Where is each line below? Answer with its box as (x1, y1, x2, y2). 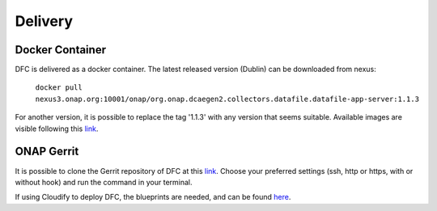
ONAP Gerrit (15, 145, 79, 158)
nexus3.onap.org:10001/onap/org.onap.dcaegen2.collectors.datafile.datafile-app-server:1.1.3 (35, 94, 420, 103)
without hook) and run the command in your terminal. (15, 177, 193, 187)
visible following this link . (15, 124, 99, 133)
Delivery (15, 12, 73, 30)
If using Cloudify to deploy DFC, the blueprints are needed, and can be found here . (15, 192, 291, 202)
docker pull (35, 83, 83, 92)
